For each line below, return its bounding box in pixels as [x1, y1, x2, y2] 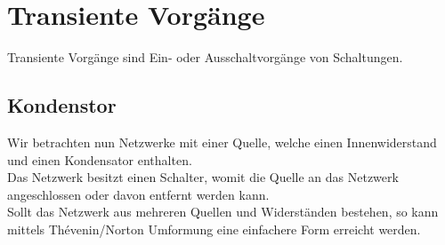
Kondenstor [7, 91, 117, 119]
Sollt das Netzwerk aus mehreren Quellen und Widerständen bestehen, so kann [7, 202, 439, 221]
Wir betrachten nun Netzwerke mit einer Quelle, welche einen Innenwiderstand [7, 132, 437, 151]
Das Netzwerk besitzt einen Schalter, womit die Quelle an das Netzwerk [7, 168, 399, 186]
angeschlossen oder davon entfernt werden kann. [7, 185, 270, 203]
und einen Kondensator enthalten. [7, 150, 192, 169]
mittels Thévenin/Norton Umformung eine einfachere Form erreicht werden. [7, 219, 421, 238]
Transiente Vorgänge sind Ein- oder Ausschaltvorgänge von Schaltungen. [7, 48, 403, 67]
